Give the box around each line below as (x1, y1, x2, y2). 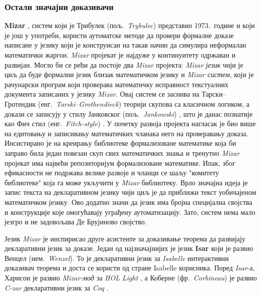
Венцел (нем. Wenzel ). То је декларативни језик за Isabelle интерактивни (5, 252, 229, 263)
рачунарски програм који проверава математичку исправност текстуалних (5, 79, 228, 89)
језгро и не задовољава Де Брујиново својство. (5, 216, 147, 227)
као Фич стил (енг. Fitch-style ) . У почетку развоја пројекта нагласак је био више (5, 118, 256, 129)
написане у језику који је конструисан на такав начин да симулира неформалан (5, 40, 246, 50)
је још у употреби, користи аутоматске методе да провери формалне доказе (5, 30, 234, 40)
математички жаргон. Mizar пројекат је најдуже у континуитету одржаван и (5, 50, 235, 60)
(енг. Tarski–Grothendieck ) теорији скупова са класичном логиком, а (38, 98, 249, 109)
